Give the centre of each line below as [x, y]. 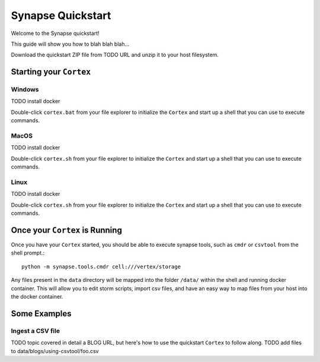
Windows [25, 90]
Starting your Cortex [51, 72]
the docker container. [37, 296]
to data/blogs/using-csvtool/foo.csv [55, 351]
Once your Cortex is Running [67, 230]
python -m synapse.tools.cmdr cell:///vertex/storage [101, 266]
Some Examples [41, 314]
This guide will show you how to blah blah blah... [70, 44]
